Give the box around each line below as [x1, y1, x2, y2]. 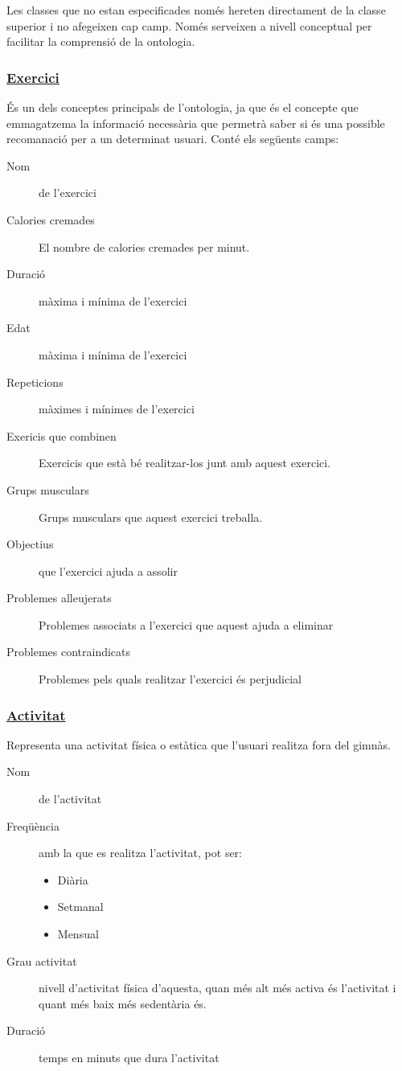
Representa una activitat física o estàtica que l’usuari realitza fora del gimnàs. [6, 736, 391, 753]
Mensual [57, 925, 99, 942]
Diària [57, 871, 88, 888]
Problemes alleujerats [6, 589, 112, 606]
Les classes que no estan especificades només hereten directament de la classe [6, 2, 386, 18]
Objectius [6, 535, 54, 552]
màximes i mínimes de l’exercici [39, 400, 195, 417]
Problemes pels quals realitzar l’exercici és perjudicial [39, 671, 301, 687]
